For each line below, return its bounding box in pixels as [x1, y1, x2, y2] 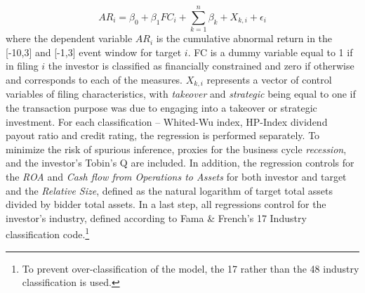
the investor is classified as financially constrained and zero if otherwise [48, 58, 354, 73]
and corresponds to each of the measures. [6, 72, 183, 86]
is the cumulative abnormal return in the [156, 31, 333, 46]
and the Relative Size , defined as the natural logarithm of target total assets [6, 183, 333, 197]
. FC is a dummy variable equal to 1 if [187, 44, 353, 59]
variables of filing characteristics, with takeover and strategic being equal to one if [6, 86, 356, 101]
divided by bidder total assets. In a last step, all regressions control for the [6, 197, 326, 211]
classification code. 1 [6, 225, 90, 241]
